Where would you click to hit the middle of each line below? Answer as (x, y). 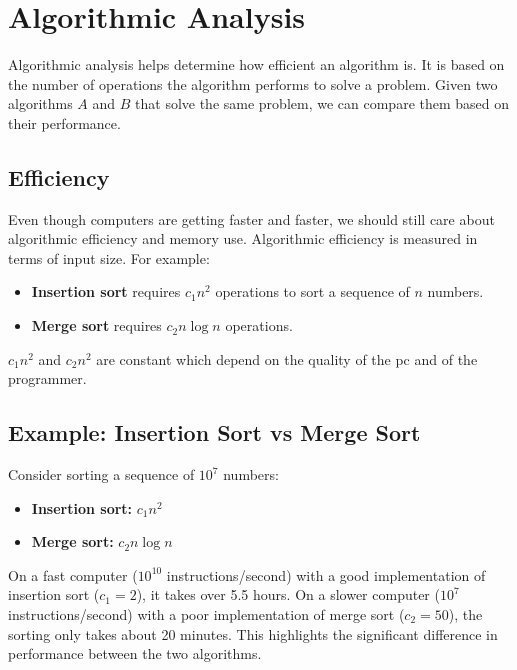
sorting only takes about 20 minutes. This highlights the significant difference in (253, 633)
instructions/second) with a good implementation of (326, 574)
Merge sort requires (96, 325)
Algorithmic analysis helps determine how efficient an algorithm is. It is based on (256, 64)
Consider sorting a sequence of (101, 474)
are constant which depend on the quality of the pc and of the (287, 358)
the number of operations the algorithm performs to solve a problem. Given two (253, 83)
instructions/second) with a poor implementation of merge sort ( (206, 614)
